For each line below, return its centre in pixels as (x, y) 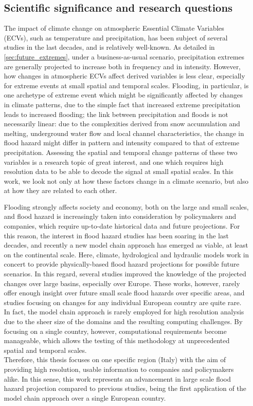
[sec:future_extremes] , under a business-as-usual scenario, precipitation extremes (124, 56)
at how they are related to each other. (61, 190)
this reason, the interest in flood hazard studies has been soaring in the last (116, 235)
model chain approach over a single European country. (85, 397)
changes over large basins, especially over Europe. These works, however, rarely (122, 283)
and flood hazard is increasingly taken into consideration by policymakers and (120, 216)
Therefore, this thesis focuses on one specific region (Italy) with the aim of (115, 359)
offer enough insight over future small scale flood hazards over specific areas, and (124, 293)
